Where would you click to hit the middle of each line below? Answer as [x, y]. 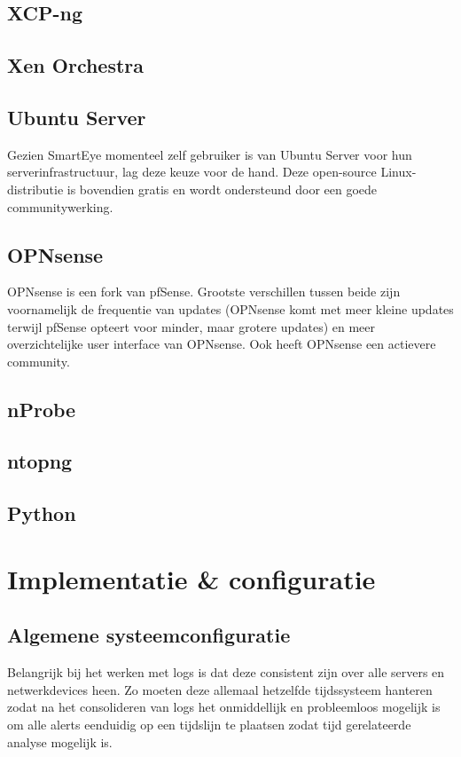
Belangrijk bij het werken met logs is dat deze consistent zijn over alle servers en [226, 672]
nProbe [42, 409]
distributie [35, 189]
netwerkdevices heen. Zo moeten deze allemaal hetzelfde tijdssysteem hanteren [220, 689]
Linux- [398, 172]
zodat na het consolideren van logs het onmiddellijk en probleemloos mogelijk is [224, 707]
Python [42, 513]
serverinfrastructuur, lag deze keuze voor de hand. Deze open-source [192, 172]
